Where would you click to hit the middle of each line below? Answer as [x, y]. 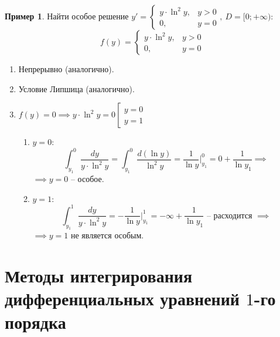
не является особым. [107, 235]
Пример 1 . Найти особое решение [67, 16]
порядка [35, 321]
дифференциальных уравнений [122, 299]
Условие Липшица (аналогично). [76, 88]
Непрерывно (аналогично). [66, 69]
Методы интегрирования [99, 276]
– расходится [229, 216]
